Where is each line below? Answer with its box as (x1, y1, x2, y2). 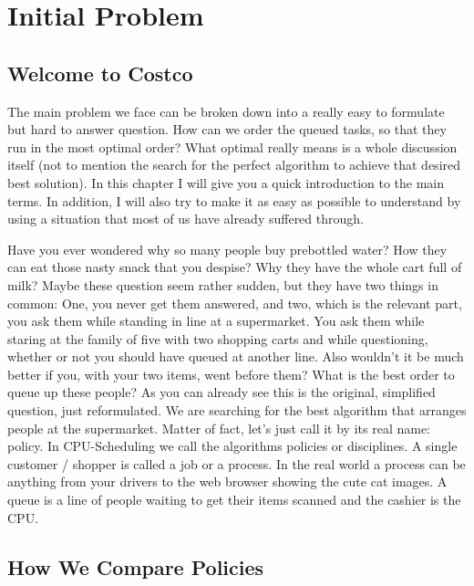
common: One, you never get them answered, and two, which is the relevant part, (7, 293, 462, 312)
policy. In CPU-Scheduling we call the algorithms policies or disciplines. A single (7, 436, 458, 455)
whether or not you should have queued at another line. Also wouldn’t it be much (7, 347, 464, 366)
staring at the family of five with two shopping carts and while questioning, (7, 329, 428, 348)
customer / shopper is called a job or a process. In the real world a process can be (7, 454, 466, 473)
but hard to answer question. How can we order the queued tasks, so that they (7, 120, 447, 139)
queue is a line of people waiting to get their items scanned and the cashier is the (7, 490, 461, 509)
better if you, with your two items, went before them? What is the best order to (7, 364, 455, 383)
